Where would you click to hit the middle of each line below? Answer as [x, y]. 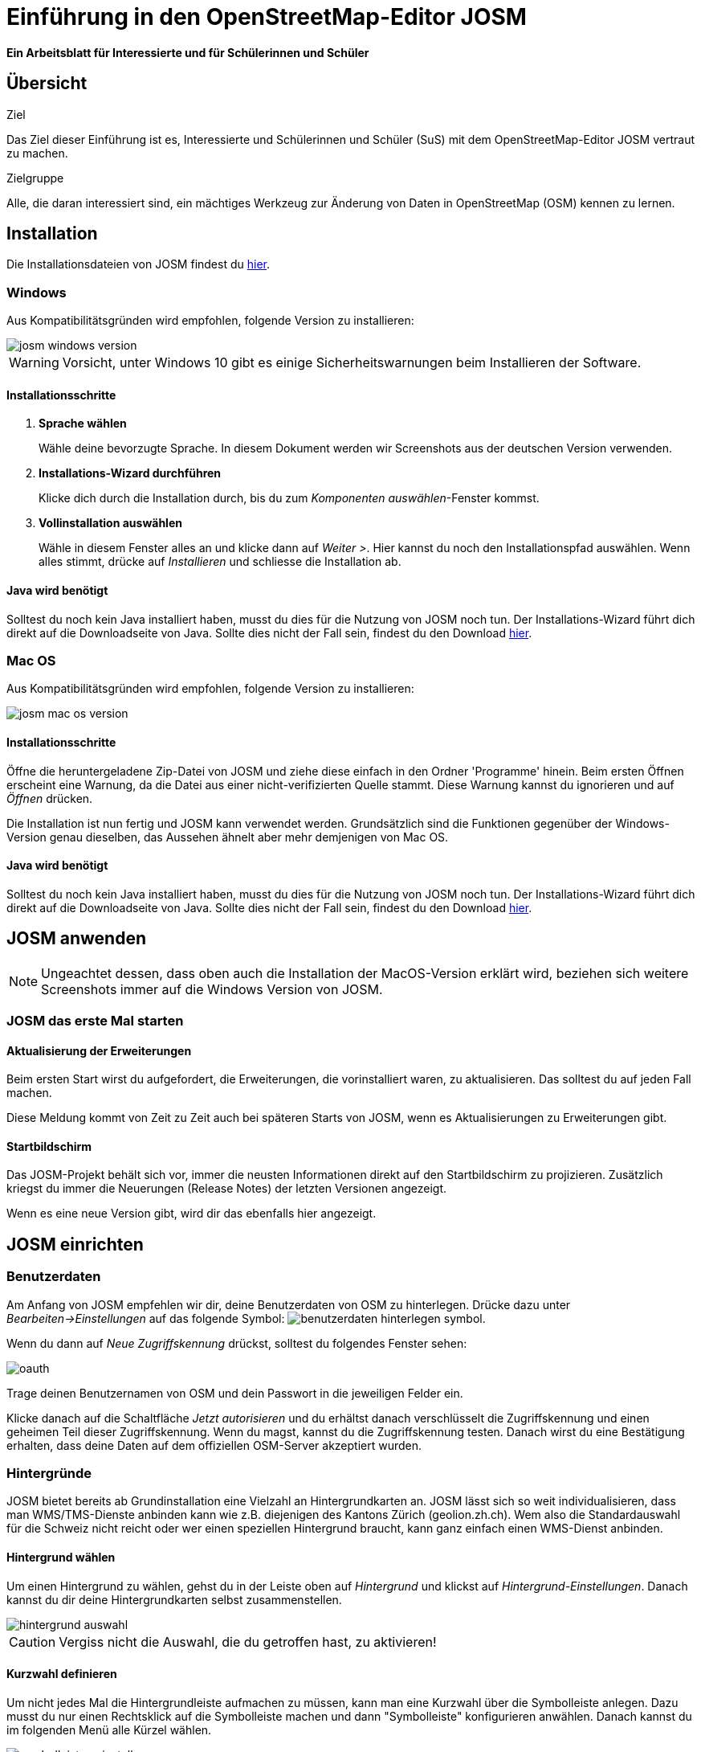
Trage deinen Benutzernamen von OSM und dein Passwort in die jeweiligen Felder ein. [235, 1393]
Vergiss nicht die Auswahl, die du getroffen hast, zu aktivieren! [248, 1641]
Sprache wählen [83, 424]
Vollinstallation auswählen [110, 523]
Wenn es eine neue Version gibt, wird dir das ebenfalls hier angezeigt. [192, 1214]
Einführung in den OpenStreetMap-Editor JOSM [267, 17]
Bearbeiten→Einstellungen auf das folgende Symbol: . [246, 1318]
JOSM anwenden [76, 939]
